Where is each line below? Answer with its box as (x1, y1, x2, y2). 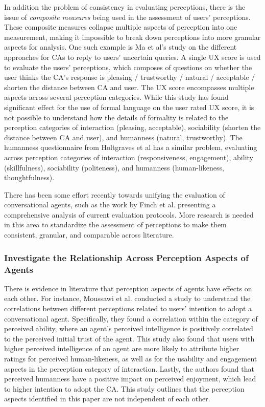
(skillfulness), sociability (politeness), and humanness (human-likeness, (4, 162, 224, 173)
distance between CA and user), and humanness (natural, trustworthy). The (4, 132, 243, 142)
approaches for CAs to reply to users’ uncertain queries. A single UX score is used (4, 51, 261, 62)
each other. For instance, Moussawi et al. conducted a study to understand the (4, 293, 251, 304)
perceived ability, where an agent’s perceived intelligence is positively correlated (4, 323, 253, 334)
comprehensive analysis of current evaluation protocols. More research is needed (4, 209, 254, 220)
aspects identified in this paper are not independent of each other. (4, 393, 210, 404)
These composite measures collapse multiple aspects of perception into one (4, 22, 237, 32)
